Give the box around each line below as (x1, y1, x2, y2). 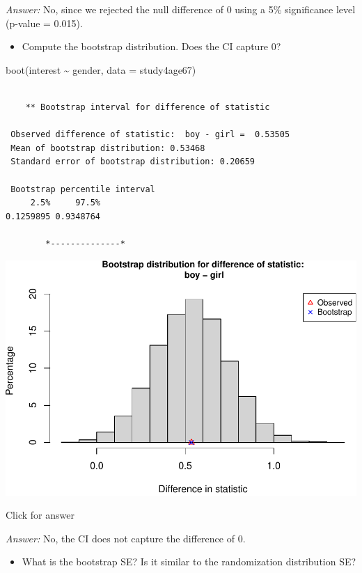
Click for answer (6, 508, 74, 522)
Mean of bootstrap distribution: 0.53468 (10, 143, 205, 153)
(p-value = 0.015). (6, 15, 83, 30)
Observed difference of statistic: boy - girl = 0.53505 (10, 129, 290, 140)
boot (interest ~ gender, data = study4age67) (6, 62, 196, 77)
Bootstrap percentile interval (10, 184, 155, 194)
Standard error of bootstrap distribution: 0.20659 (10, 157, 255, 167)
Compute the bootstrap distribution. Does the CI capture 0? (22, 39, 281, 54)
